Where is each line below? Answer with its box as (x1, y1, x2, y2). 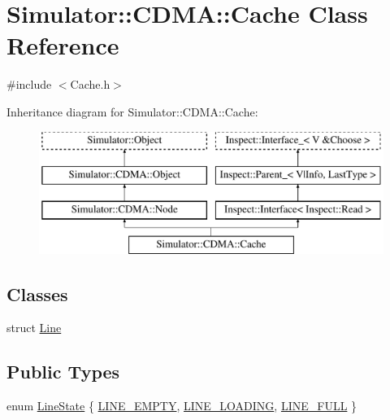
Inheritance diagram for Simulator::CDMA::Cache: (6, 103, 258, 120)
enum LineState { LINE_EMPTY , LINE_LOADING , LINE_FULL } (6, 397, 357, 414)
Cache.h (70, 76, 110, 93)
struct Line (6, 319, 62, 336)
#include (6, 76, 52, 93)
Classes (6, 281, 68, 306)
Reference (6, 28, 119, 62)
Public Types (6, 359, 120, 384)
